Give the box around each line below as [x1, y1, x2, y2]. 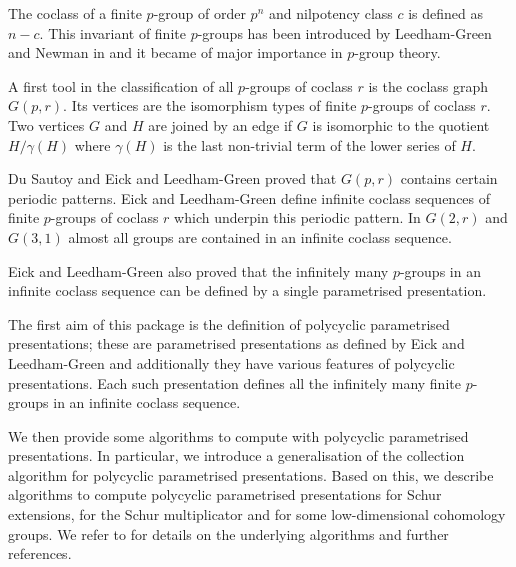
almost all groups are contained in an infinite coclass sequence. [68, 226, 452, 247]
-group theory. [354, 42, 441, 63]
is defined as [408, 3, 484, 23]
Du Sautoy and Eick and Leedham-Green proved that [8, 168, 337, 189]
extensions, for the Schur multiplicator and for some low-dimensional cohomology [8, 504, 506, 525]
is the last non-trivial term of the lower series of [163, 134, 456, 155]
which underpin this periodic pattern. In [174, 207, 421, 228]
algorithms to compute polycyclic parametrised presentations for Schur [8, 484, 442, 505]
